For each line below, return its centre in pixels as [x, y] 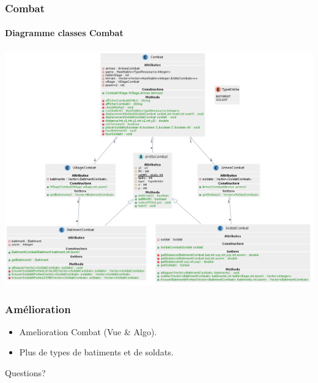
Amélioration [38, 309]
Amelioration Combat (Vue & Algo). [88, 331]
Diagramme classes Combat [64, 33]
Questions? [25, 373]
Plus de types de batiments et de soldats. [96, 352]
